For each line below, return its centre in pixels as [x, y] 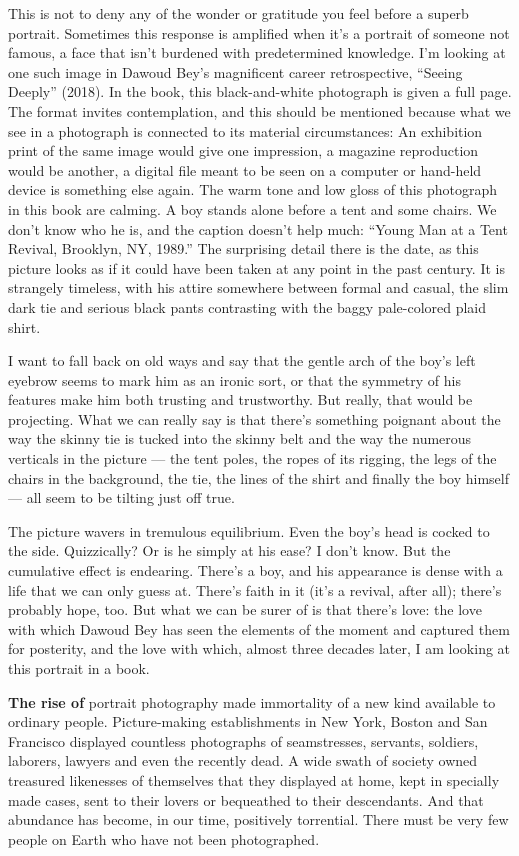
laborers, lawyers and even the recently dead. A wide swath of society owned [243, 760]
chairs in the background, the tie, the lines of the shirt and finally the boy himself [258, 477]
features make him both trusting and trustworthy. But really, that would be [240, 399]
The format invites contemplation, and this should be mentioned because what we [259, 110]
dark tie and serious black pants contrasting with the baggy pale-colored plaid [247, 306]
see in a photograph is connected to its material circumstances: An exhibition [245, 130]
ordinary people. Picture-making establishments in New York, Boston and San [248, 721]
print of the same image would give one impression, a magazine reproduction [243, 150]
